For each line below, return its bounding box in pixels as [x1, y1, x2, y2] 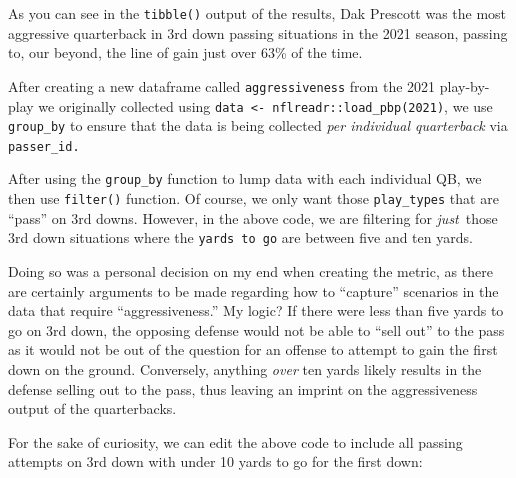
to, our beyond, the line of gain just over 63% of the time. [8, 42, 363, 63]
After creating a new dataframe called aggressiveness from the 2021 [8, 75, 436, 96]
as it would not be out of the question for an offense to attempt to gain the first [8, 339, 498, 360]
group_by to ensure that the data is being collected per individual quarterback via [8, 115, 508, 136]
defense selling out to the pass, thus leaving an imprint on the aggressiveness [8, 378, 478, 399]
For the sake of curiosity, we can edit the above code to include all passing [8, 431, 463, 452]
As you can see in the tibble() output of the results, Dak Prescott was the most [8, 3, 507, 23]
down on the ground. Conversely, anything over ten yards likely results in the [8, 359, 482, 379]
